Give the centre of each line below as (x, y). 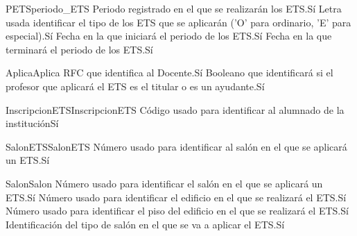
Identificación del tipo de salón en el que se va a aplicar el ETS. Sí (145, 224)
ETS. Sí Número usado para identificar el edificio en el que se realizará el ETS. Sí (176, 197)
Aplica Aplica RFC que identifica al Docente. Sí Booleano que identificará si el (169, 73)
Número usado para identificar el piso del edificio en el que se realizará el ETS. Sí (177, 211)
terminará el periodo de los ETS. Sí (79, 49)
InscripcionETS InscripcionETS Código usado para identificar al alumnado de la (175, 109)
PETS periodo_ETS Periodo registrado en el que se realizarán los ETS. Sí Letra (174, 8)
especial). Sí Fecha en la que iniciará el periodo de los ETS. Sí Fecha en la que (169, 36)
